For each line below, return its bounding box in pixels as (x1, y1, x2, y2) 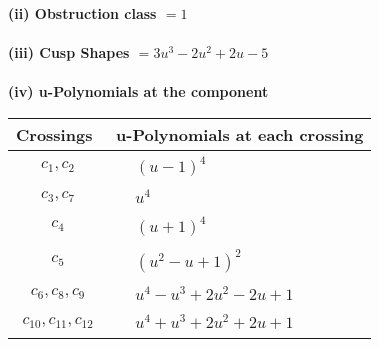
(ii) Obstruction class (8, 3, 157, 23)
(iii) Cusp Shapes (8, 42, 130, 63)
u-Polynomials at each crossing (116, 122, 364, 146)
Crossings (16, 122, 93, 146)
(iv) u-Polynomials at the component (8, 81, 269, 102)
